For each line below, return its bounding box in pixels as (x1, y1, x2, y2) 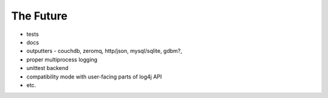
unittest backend (26, 65, 69, 72)
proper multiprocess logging (26, 55, 98, 63)
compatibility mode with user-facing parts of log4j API (26, 73, 162, 80)
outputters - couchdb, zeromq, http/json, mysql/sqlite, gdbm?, (26, 47, 182, 55)
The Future (11, 9, 68, 23)
